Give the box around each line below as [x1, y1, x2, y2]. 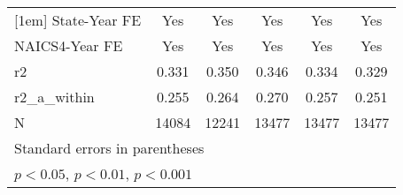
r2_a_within [14, 86, 95, 107]
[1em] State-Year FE [14, 10, 142, 30]
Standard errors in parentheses [14, 138, 205, 158]
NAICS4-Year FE [14, 35, 123, 56]
